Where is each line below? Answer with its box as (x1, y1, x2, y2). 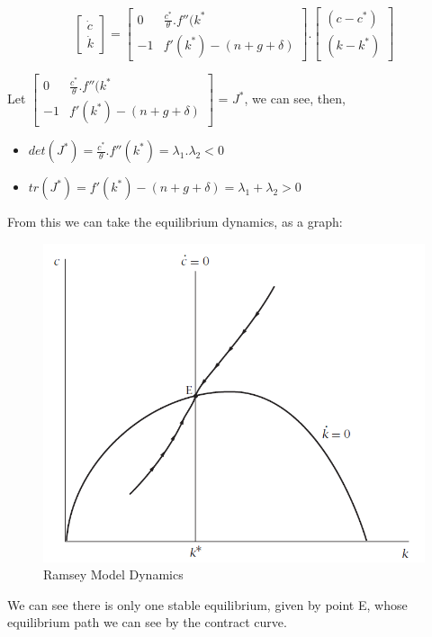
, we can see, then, (244, 89, 346, 108)
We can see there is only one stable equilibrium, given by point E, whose (7, 595, 408, 614)
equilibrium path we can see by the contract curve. (7, 613, 287, 632)
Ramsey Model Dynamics (43, 565, 184, 584)
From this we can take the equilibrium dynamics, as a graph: (7, 212, 343, 231)
